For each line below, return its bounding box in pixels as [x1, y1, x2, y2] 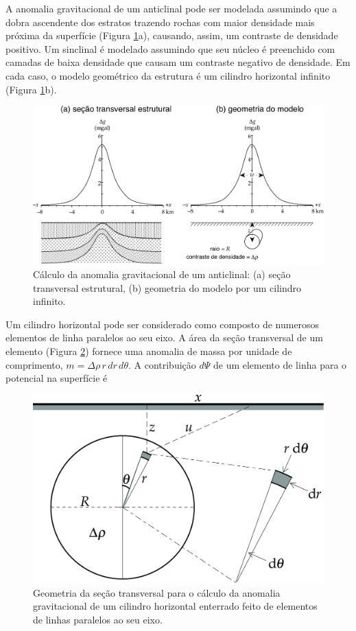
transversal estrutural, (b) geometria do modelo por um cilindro [33, 280, 301, 295]
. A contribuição [128, 357, 196, 371]
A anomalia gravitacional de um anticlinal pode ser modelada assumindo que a [5, 1, 337, 15]
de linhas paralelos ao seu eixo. [33, 612, 163, 627]
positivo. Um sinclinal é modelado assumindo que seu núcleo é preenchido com [5, 41, 335, 56]
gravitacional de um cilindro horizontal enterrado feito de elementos [33, 599, 318, 613]
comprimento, [5, 357, 63, 371]
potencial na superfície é [5, 371, 108, 385]
